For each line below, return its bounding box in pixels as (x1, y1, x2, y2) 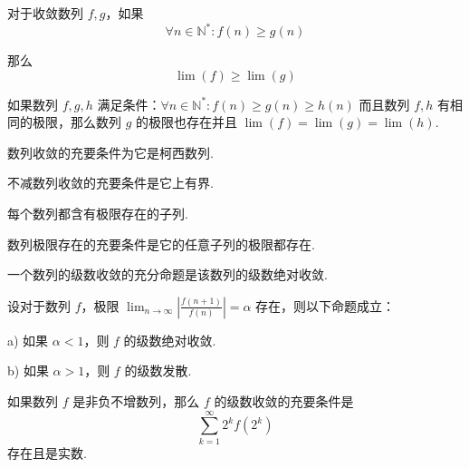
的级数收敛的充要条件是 (214, 392, 354, 411)
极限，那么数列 (32, 112, 121, 132)
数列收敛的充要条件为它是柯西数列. (7, 142, 214, 161)
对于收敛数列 (7, 4, 83, 22)
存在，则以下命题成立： (255, 296, 396, 315)
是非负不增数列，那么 (72, 392, 200, 411)
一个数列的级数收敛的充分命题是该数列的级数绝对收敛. (7, 265, 328, 284)
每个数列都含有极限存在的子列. (7, 204, 188, 223)
